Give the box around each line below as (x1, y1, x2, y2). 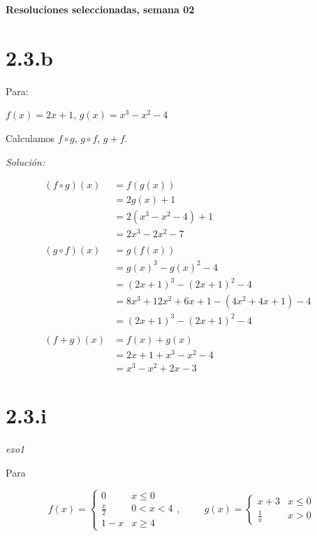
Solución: (6, 154, 45, 169)
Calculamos (6, 130, 55, 145)
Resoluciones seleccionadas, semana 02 (6, 2, 195, 16)
